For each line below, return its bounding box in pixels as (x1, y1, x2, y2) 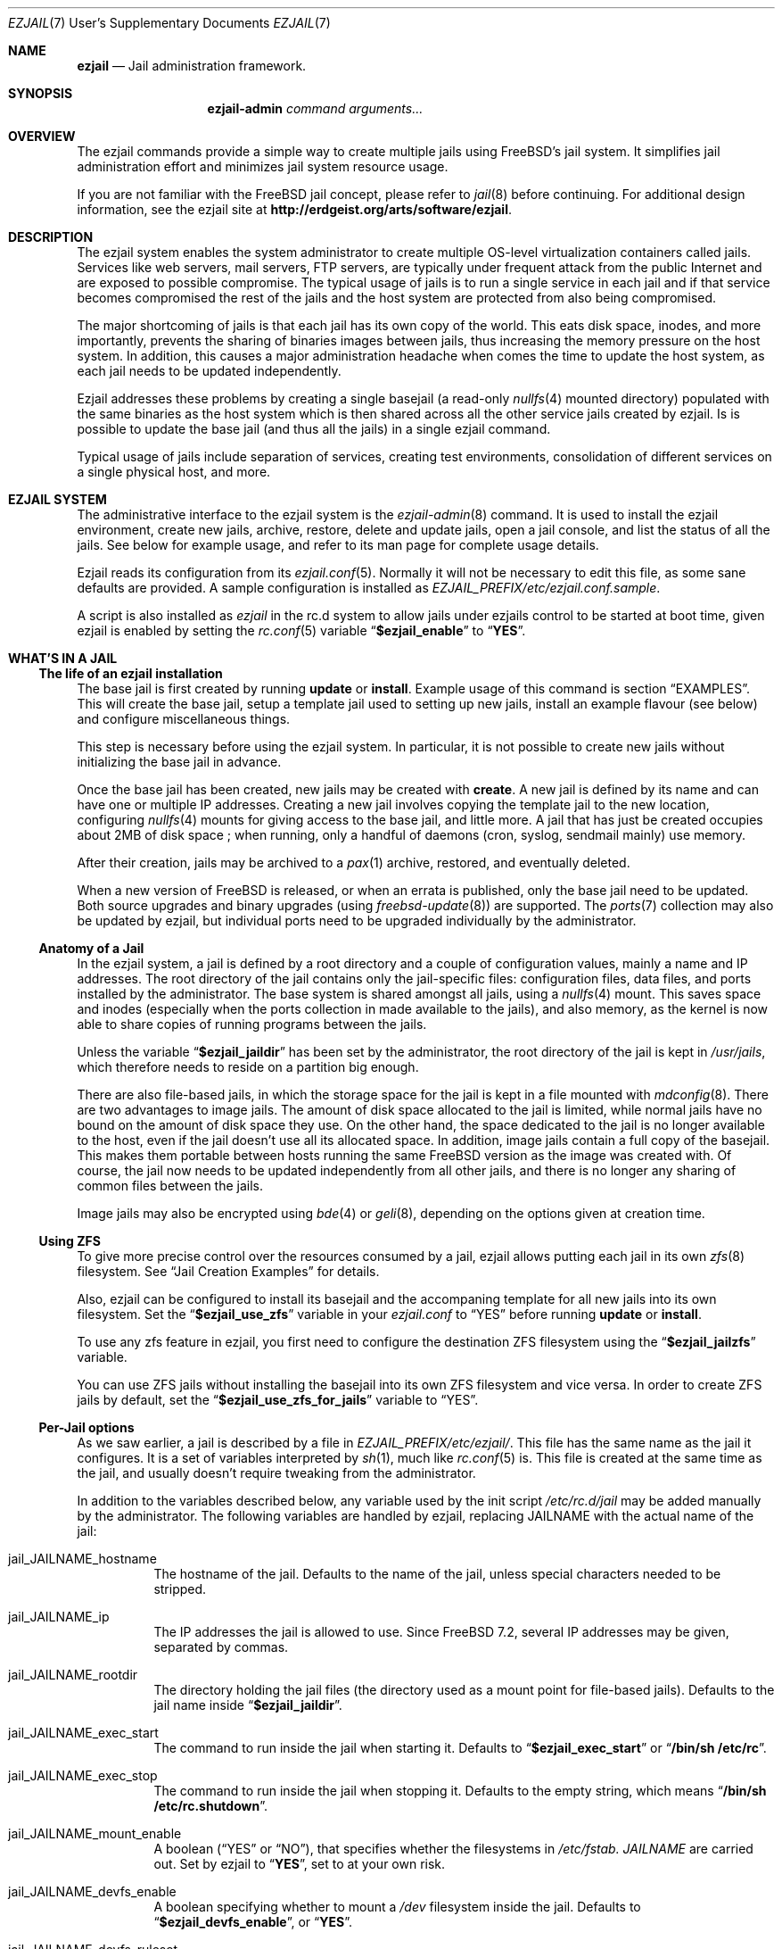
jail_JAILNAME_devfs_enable (8, 1884, 177, 1899)
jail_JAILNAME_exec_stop (8, 1768, 158, 1783)
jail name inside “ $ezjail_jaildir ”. (153, 1697, 342, 1713)
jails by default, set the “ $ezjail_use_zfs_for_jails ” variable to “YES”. (77, 1392, 479, 1407)
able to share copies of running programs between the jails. (77, 1016, 427, 1032)
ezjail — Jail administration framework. (77, 58, 307, 73)
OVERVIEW (8, 129, 76, 144)
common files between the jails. (77, 1178, 264, 1193)
